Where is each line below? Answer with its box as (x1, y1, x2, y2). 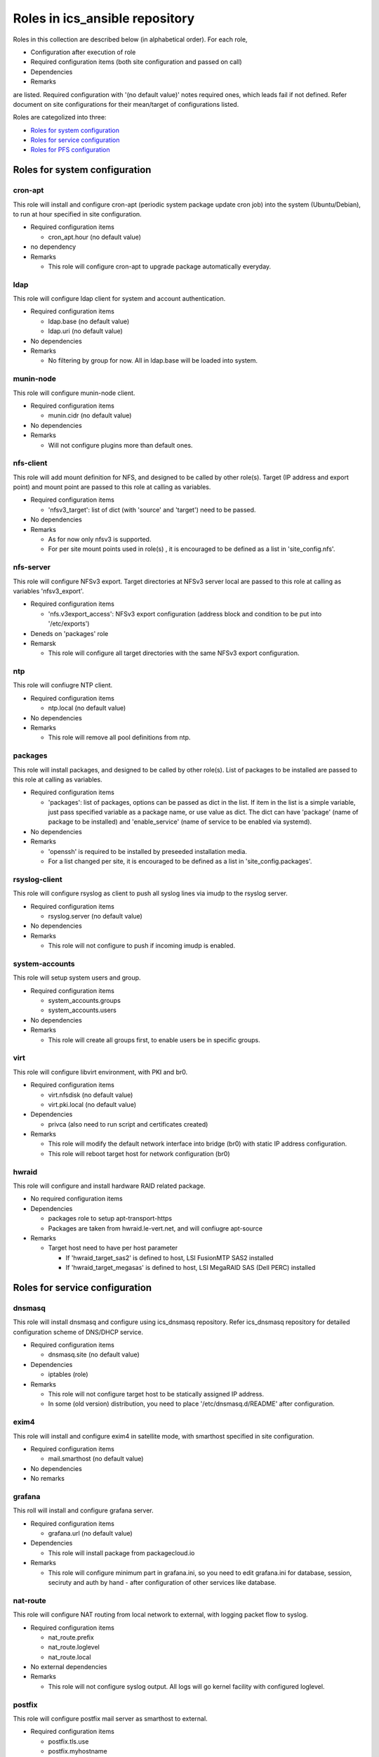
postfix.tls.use (48, 1737, 89, 1746)
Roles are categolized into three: (13, 113, 107, 122)
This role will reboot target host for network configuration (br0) (48, 1149, 230, 1158)
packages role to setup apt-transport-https (48, 1214, 172, 1223)
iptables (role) (48, 1370, 88, 1379)
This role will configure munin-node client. (13, 389, 135, 397)
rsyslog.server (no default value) (48, 912, 143, 920)
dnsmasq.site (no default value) (48, 1350, 140, 1359)
